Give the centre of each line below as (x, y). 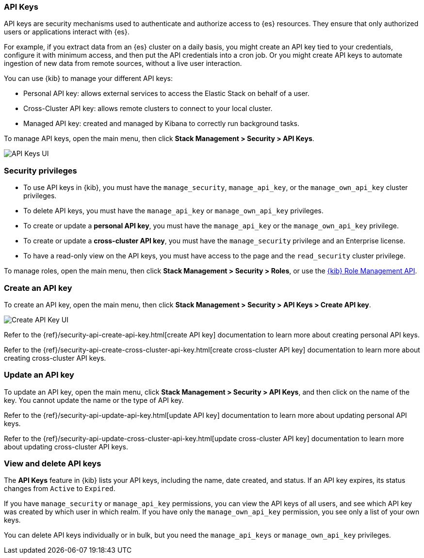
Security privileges (41, 170)
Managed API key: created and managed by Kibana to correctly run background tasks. (162, 124)
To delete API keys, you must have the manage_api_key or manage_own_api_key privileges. (173, 211)
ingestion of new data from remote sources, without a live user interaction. (123, 64)
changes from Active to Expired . (60, 489)
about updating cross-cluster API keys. (66, 446)
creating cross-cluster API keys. (55, 358)
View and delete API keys (53, 463)
